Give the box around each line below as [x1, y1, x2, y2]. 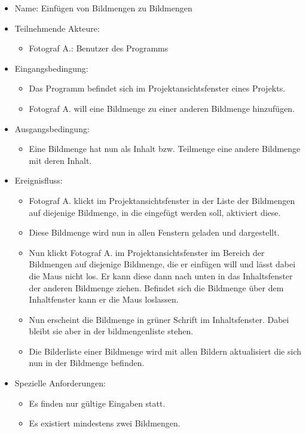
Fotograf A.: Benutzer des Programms [29, 42, 169, 54]
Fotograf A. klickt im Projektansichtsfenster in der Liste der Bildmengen [29, 194, 295, 206]
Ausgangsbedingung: [14, 122, 90, 135]
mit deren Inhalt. [29, 154, 92, 166]
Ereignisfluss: [14, 174, 63, 187]
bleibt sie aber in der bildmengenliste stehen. [29, 325, 194, 337]
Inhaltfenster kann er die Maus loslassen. [29, 293, 179, 306]
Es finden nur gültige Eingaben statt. [29, 397, 166, 409]
